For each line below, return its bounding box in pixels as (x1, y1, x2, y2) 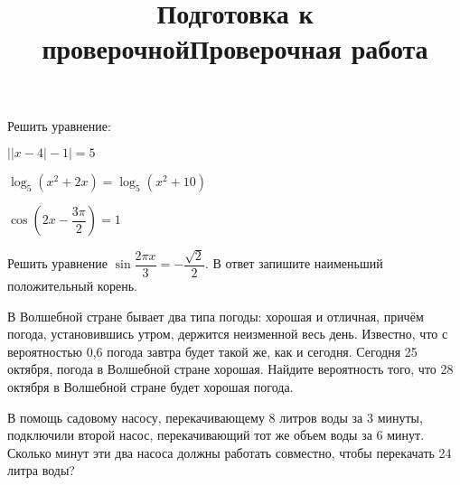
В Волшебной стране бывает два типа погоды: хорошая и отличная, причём (7, 306, 424, 325)
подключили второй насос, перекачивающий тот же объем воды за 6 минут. (7, 425, 425, 444)
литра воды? (7, 461, 75, 480)
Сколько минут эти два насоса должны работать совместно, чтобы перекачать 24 (7, 443, 452, 462)
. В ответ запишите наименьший (204, 254, 383, 273)
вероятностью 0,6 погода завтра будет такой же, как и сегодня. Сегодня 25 (7, 341, 418, 360)
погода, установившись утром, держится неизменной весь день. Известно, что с (7, 324, 448, 343)
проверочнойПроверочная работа (42, 30, 428, 67)
